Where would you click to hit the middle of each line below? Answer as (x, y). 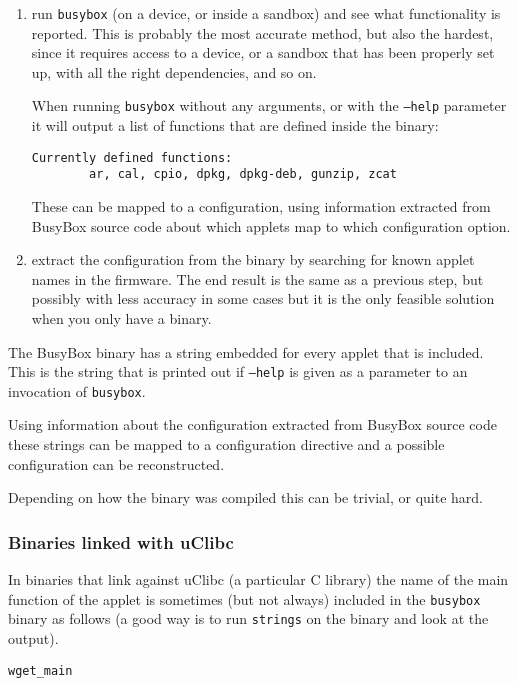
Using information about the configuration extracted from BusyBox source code (252, 424)
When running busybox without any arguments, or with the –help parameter (269, 105)
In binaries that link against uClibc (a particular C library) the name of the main (258, 579)
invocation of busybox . (77, 390)
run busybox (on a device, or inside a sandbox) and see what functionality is (266, 13)
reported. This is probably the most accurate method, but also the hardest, (262, 32)
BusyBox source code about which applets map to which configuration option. (271, 225)
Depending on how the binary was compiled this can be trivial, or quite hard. (245, 497)
